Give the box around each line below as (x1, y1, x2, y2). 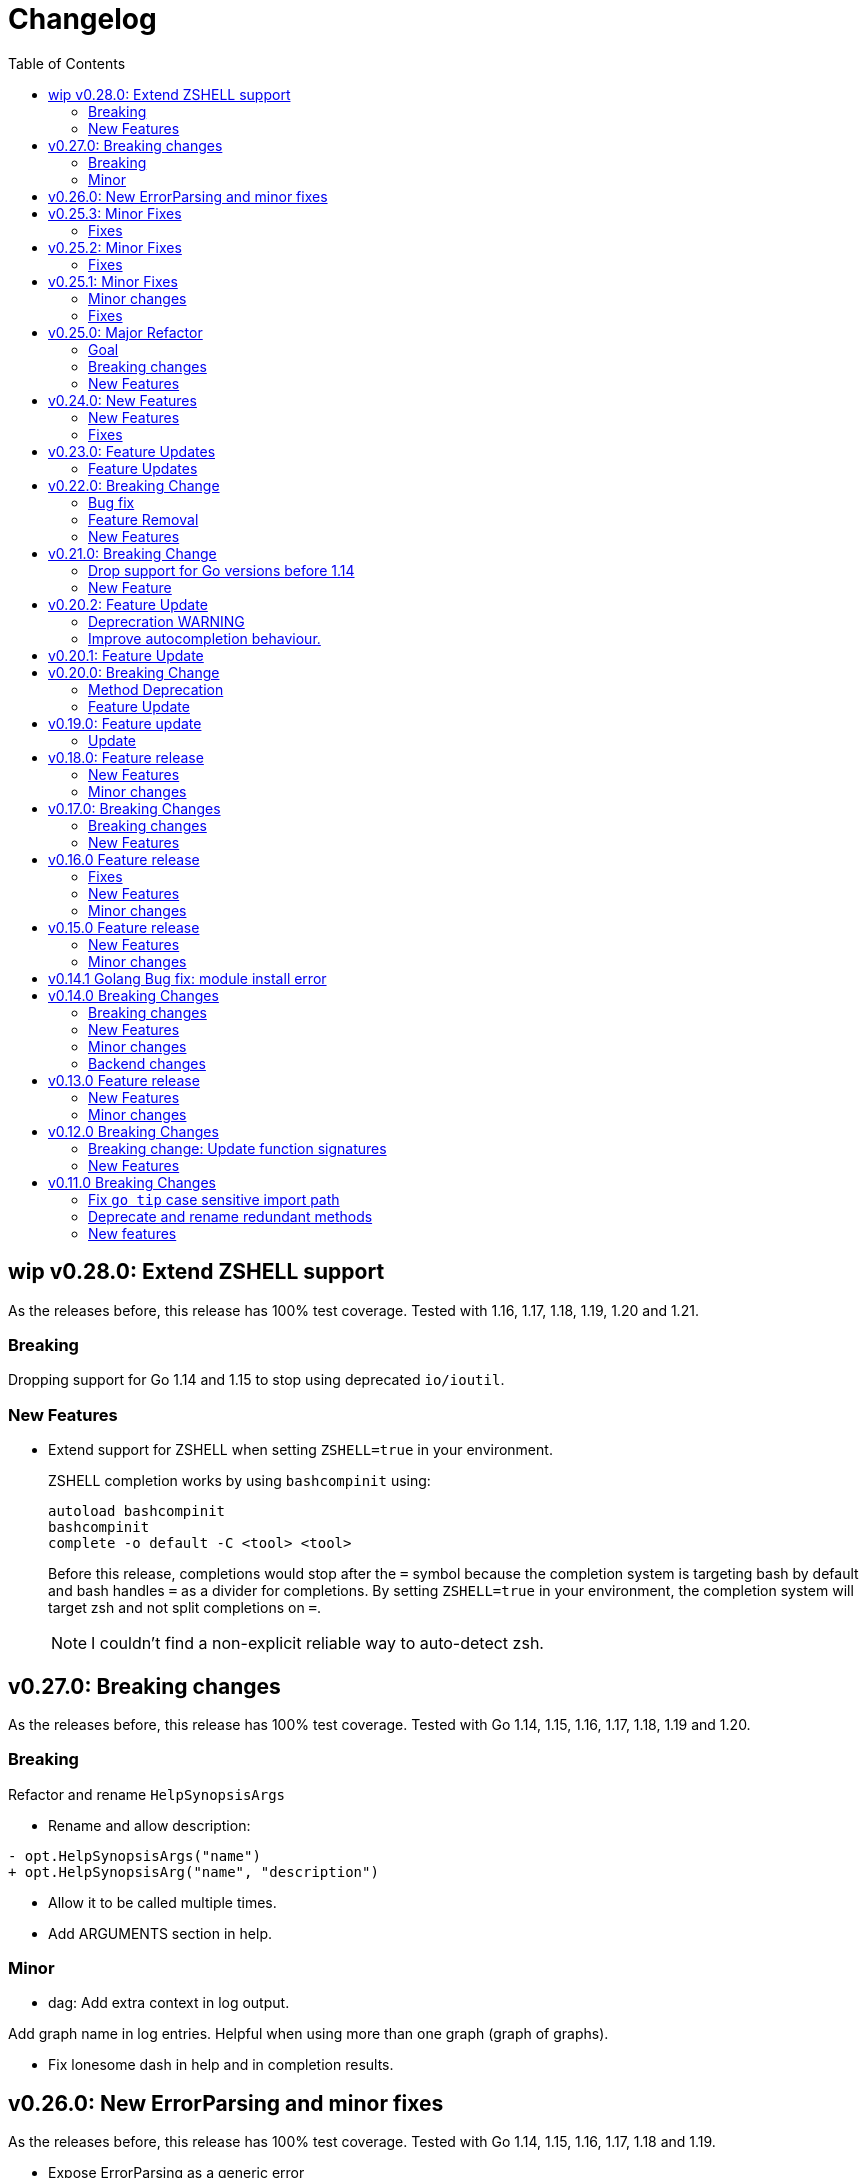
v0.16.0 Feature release (48, 850, 200, 868)
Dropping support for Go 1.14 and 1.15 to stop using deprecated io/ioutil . (8, 1371, 505, 1389)
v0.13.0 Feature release (48, 1071, 200, 1089)
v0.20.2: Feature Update (48, 595, 208, 613)
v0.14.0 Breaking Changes (48, 986, 219, 1004)
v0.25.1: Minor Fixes (48, 272, 178, 290)
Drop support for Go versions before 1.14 (88, 561, 355, 579)
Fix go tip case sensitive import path (88, 1190, 340, 1208)
